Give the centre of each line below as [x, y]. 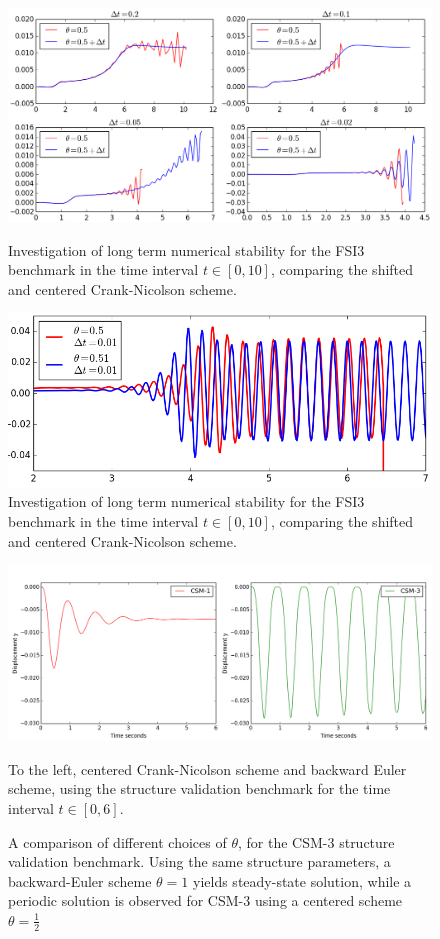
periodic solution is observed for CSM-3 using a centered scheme [205, 900]
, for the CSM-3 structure [316, 841]
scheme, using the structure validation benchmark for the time [199, 788]
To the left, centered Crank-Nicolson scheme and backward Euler [207, 768]
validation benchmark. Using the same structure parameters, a [199, 861]
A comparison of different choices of [117, 841]
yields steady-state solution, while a [302, 880]
